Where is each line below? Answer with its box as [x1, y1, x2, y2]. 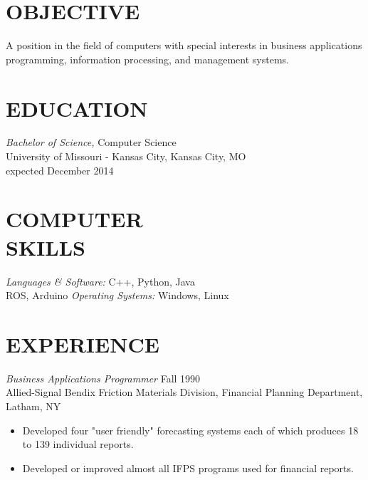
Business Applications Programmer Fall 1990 [6, 370, 201, 385]
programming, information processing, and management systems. [6, 51, 289, 66]
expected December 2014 [6, 162, 114, 177]
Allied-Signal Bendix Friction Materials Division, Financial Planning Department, [6, 385, 363, 400]
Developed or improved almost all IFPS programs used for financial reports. [22, 460, 354, 475]
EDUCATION [6, 93, 148, 122]
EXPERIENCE [6, 329, 159, 358]
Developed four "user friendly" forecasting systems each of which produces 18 [22, 422, 359, 437]
